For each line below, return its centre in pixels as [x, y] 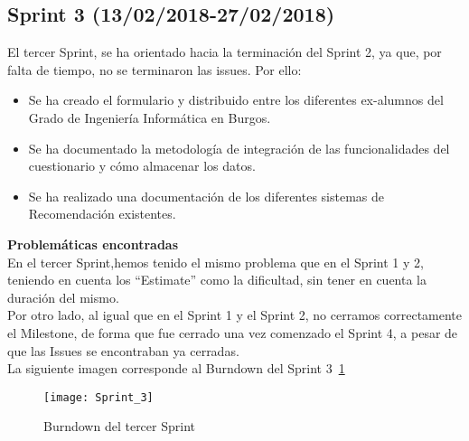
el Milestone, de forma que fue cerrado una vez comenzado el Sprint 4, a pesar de [233, 332]
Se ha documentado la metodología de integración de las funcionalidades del [239, 148]
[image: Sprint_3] [98, 397]
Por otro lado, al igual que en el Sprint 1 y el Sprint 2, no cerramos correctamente [235, 315]
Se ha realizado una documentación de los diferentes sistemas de [206, 196]
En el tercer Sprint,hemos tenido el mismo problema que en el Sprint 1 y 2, [216, 262]
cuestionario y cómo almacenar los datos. [142, 166]
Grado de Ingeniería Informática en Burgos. [150, 117]
